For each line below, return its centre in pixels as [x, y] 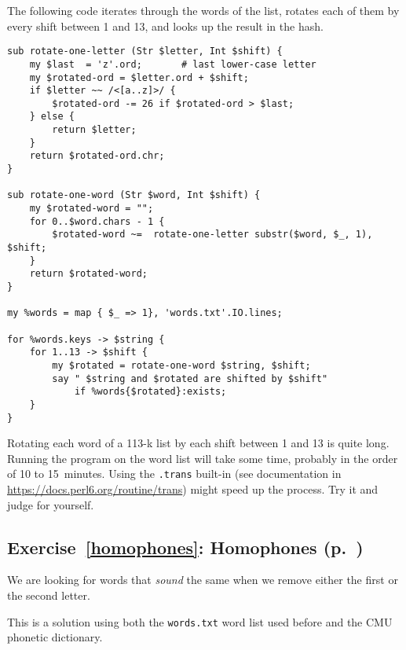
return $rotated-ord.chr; [97, 156]
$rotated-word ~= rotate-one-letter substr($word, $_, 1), [212, 235]
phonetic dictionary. [55, 637]
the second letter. [49, 595]
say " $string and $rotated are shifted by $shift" [190, 378]
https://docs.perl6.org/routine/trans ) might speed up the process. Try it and [193, 489]
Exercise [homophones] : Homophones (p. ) [185, 547]
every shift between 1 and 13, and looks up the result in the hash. [165, 26]
